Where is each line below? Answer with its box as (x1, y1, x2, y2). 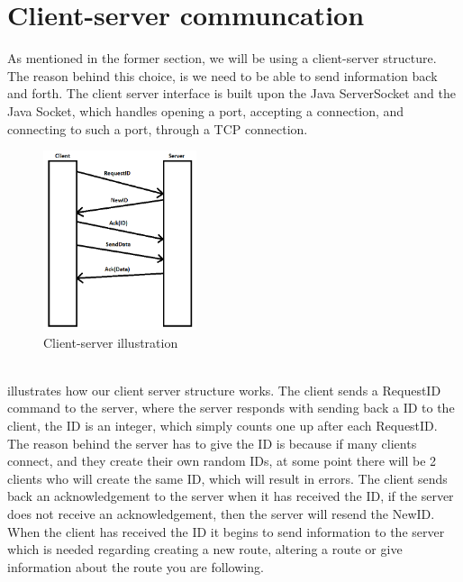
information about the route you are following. (7, 557, 264, 576)
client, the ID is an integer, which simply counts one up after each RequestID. (7, 415, 438, 434)
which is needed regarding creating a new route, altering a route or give (7, 540, 403, 559)
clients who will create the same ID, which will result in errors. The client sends (7, 468, 448, 487)
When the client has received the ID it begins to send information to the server (7, 522, 445, 541)
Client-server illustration (43, 332, 178, 351)
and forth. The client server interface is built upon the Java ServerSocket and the (7, 84, 456, 103)
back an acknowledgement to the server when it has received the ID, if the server (7, 487, 454, 505)
